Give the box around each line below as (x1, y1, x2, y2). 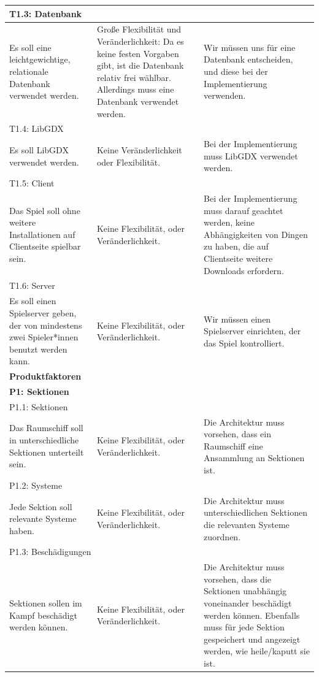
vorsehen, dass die (204, 572, 272, 585)
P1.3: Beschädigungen (9, 545, 91, 558)
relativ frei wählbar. (96, 71, 171, 83)
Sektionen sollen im (9, 596, 82, 609)
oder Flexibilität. (96, 155, 161, 168)
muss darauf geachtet (204, 204, 283, 216)
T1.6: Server (9, 279, 55, 292)
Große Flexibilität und (96, 23, 182, 36)
